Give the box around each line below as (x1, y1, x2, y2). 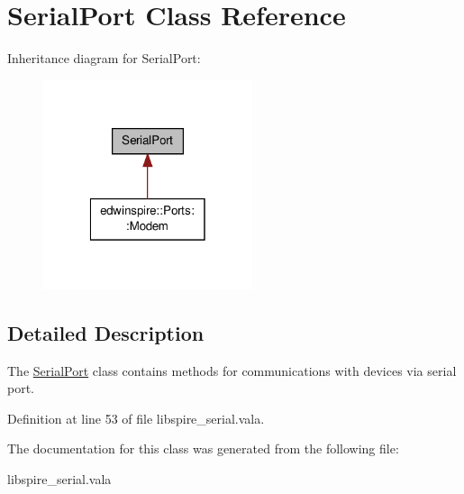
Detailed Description (7, 318, 205, 346)
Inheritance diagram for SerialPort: (7, 49, 201, 68)
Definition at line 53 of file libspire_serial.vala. (7, 408, 265, 427)
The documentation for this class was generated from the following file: (7, 439, 399, 458)
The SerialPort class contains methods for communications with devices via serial (7, 361, 457, 380)
